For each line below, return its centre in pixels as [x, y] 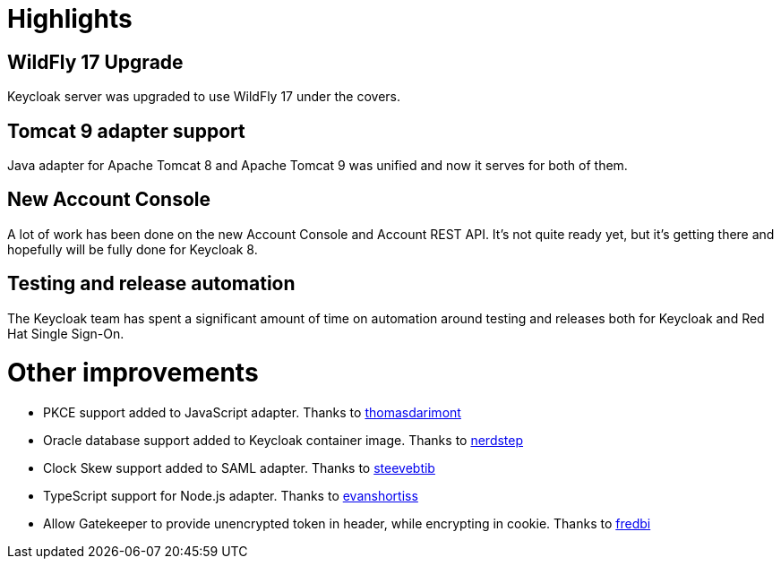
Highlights [70, 19]
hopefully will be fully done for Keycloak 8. [133, 249]
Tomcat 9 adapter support [126, 131]
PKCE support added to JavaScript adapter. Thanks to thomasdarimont [252, 413]
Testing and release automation [151, 284]
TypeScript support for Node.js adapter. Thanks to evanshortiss [231, 496]
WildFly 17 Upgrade [95, 62]
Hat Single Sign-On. [66, 333]
